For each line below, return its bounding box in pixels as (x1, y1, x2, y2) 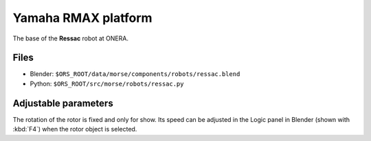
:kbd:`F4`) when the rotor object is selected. (12, 125, 137, 133)
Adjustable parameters (12, 97, 113, 109)
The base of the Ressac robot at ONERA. (12, 34, 128, 42)
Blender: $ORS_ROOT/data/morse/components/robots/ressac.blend (30, 70, 240, 78)
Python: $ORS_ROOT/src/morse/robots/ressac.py (30, 79, 184, 88)
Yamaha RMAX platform (12, 10, 153, 25)
